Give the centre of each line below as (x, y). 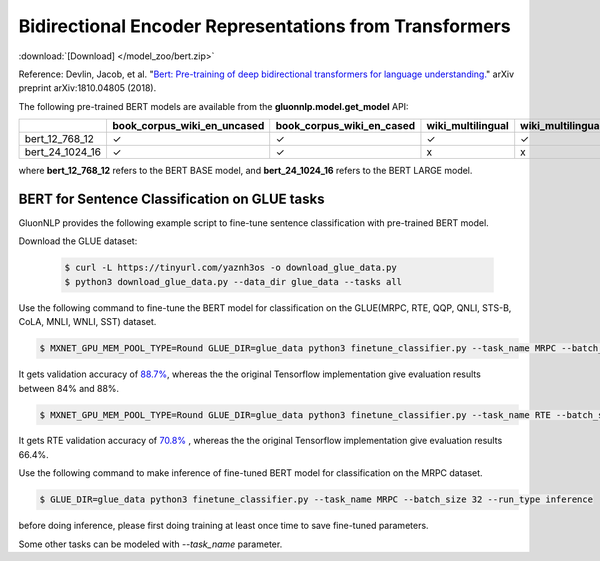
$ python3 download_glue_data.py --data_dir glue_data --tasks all (233, 281)
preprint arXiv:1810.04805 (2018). (87, 88)
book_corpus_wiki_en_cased (345, 126)
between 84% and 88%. (69, 388)
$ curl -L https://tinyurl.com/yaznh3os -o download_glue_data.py (230, 268)
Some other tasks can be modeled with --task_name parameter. (150, 544)
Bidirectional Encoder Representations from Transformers (264, 26)
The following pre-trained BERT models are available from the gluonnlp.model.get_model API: (213, 106)
